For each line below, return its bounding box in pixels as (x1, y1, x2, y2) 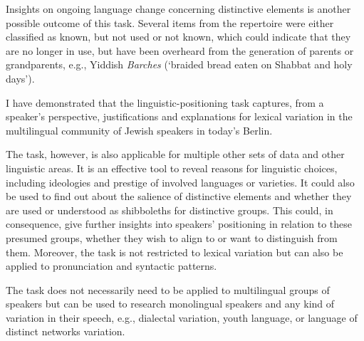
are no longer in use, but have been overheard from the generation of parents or (6, 43, 354, 58)
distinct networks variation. (6, 324, 125, 339)
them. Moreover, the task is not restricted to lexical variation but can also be (6, 244, 343, 259)
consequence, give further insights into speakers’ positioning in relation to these (6, 216, 353, 231)
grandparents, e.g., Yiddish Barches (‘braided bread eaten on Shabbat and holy (6, 57, 353, 72)
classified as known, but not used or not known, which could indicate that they (6, 29, 351, 44)
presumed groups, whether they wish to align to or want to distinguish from (6, 230, 338, 245)
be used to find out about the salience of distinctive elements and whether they (6, 189, 352, 204)
